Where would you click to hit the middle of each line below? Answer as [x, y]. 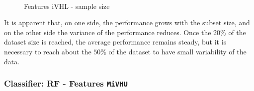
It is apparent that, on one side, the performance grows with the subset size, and [127, 23]
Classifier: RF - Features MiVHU [66, 83]
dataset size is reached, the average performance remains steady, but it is [115, 42]
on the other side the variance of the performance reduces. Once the [108, 32]
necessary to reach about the [48, 51]
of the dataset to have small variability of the [177, 51]
